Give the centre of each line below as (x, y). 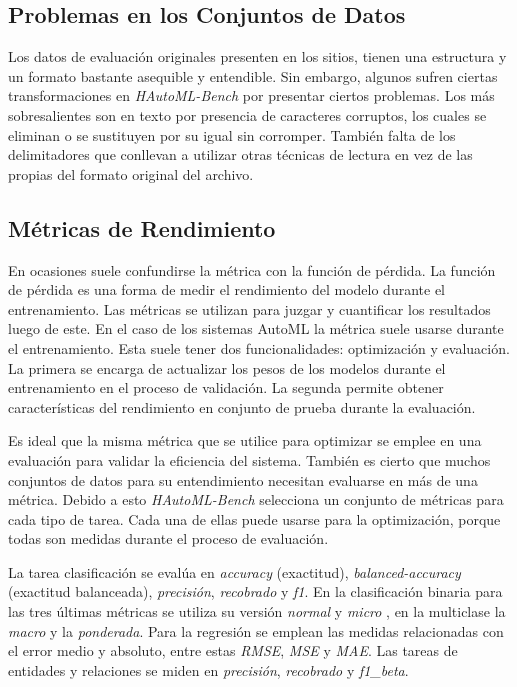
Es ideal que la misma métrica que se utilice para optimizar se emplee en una (245, 440)
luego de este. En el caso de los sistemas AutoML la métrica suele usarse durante (256, 328)
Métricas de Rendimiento (142, 227)
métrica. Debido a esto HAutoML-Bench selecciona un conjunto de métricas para (256, 499)
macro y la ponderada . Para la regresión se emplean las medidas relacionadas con (256, 630)
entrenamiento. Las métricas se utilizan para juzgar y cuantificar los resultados (249, 308)
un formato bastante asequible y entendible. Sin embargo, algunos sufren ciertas (253, 75)
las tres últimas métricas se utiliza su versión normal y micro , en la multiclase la (257, 611)
